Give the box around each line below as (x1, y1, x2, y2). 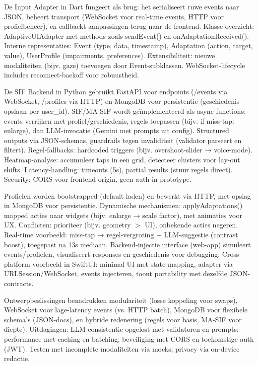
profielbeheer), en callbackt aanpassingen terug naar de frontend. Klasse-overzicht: (4, 21, 254, 31)
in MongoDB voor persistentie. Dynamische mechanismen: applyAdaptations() (4, 200, 243, 211)
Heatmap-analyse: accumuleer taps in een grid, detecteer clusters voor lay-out (4, 154, 240, 164)
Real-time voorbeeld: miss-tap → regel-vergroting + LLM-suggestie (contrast (4, 229, 238, 240)
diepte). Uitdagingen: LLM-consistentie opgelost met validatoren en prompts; (4, 324, 239, 334)
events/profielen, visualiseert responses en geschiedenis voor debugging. (4, 249, 220, 259)
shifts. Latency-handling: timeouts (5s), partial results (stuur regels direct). (4, 164, 233, 174)
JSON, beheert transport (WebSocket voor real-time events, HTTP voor (4, 11, 224, 21)
